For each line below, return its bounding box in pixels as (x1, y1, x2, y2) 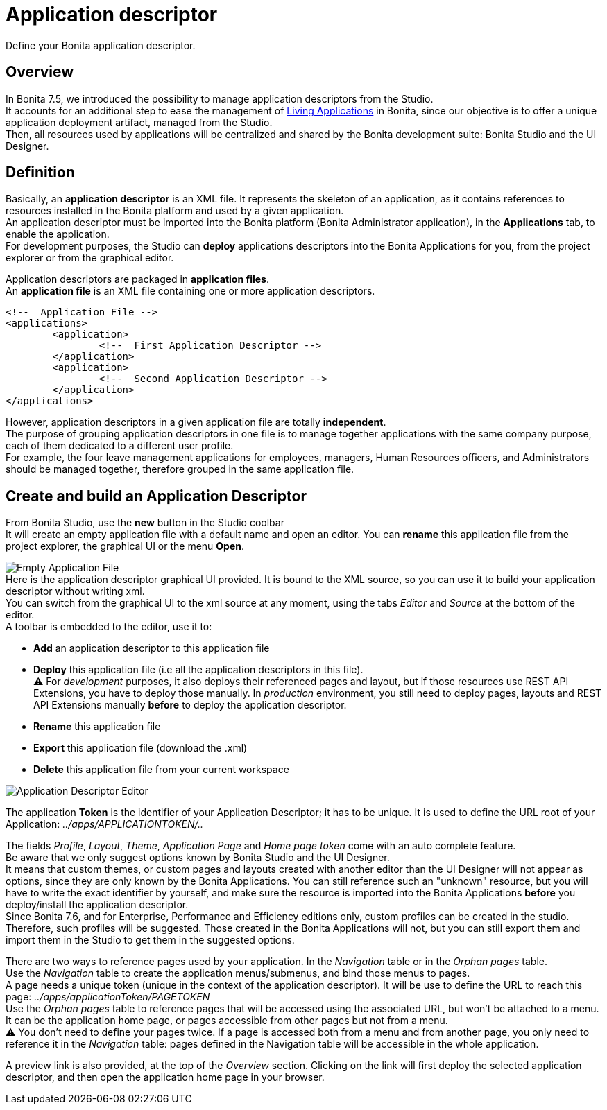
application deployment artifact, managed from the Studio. (6, 116, 273, 128)
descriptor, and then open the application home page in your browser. (6, 1071, 325, 1084)
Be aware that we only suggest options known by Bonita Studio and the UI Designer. (6, 851, 390, 864)
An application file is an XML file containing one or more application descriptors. (6, 285, 375, 297)
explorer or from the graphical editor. (6, 252, 174, 264)
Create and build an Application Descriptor (6, 487, 307, 505)
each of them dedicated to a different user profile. (6, 440, 234, 452)
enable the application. (6, 228, 110, 241)
